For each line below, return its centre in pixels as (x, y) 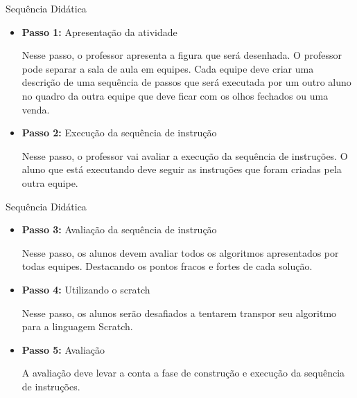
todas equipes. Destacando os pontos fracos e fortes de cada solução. (167, 266)
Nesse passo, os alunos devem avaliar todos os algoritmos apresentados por (180, 252)
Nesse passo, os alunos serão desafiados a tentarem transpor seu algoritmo (179, 313)
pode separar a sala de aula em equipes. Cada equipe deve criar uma (168, 68)
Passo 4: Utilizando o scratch (86, 289)
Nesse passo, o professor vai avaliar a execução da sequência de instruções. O (185, 155)
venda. (36, 109)
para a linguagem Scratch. (77, 326)
